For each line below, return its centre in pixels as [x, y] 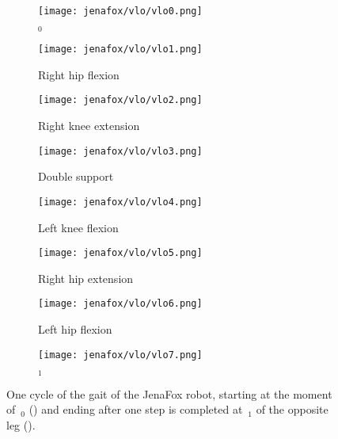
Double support [76, 176]
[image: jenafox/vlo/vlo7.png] [120, 355]
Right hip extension [86, 278]
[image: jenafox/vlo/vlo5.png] [120, 253]
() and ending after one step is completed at [136, 409]
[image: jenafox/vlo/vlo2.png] [120, 100]
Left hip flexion [75, 329]
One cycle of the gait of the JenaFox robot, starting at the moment [169, 393]
